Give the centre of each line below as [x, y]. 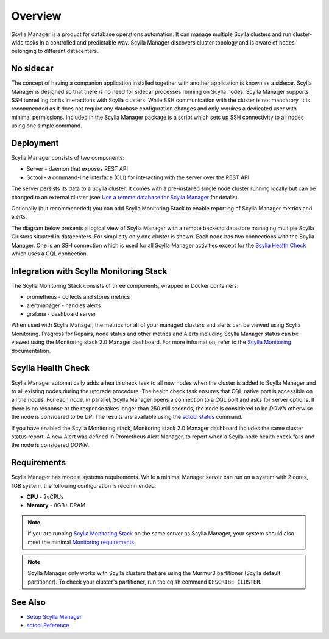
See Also [28, 602]
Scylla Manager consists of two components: [68, 158]
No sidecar [33, 69]
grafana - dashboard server [61, 314]
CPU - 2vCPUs [45, 496]
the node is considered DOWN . [50, 445]
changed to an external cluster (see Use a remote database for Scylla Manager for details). [125, 197]
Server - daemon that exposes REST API [77, 169]
